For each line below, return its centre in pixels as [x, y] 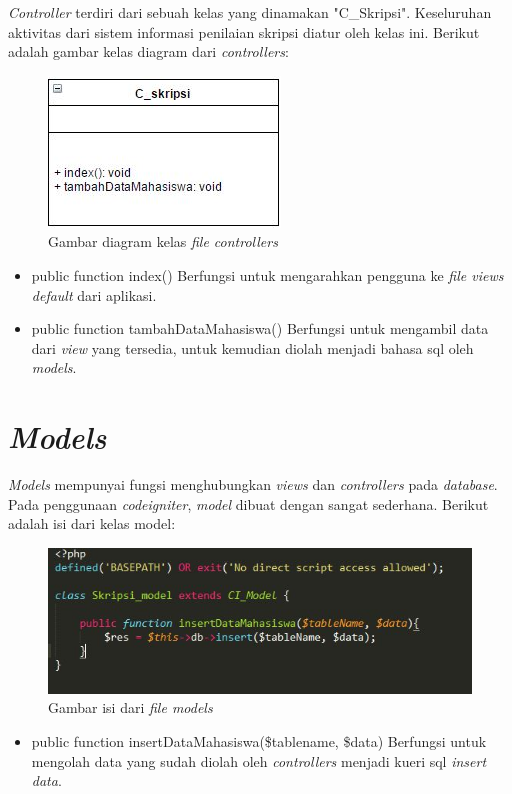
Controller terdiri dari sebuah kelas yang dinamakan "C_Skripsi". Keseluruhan [250, 12]
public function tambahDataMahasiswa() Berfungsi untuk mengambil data [260, 328]
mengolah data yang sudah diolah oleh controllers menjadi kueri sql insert [259, 760]
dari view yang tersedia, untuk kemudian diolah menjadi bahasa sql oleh [252, 347]
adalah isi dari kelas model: [92, 523]
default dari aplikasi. [94, 294]
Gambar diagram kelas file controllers [163, 241]
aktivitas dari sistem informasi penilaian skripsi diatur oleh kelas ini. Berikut [244, 31]
